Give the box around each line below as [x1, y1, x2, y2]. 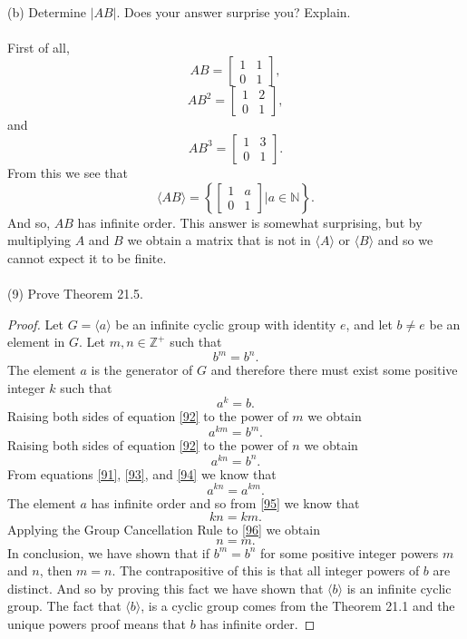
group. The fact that [7, 596, 122, 615]
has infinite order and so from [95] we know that [91, 493, 360, 512]
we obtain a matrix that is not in [127, 231, 311, 250]
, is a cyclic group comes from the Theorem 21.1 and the [141, 596, 455, 615]
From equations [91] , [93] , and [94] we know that [7, 464, 277, 483]
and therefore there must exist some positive [210, 360, 458, 379]
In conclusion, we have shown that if [7, 543, 209, 562]
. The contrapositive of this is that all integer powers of [112, 561, 420, 580]
